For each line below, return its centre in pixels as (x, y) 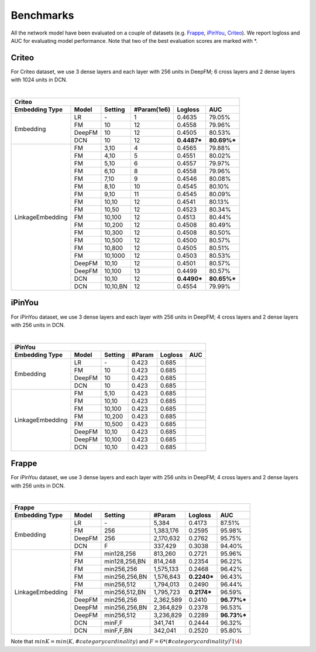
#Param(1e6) (152, 110)
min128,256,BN (125, 561)
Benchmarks (42, 15)
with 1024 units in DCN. (39, 80)
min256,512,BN (125, 592)
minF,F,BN (118, 631)
